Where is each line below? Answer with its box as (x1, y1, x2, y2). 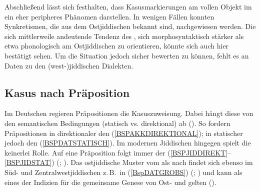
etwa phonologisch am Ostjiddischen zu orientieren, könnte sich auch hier (4, 40, 229, 51)
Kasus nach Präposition (4, 84, 130, 100)
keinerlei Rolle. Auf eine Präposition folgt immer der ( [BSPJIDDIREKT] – (4, 147, 231, 157)
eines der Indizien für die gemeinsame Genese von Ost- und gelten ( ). (4, 176, 216, 187)
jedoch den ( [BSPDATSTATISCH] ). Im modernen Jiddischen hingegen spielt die (4, 137, 251, 148)
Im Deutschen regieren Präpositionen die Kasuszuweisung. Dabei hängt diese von (4, 108, 253, 118)
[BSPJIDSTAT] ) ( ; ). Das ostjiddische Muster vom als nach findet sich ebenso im (4, 157, 253, 167)
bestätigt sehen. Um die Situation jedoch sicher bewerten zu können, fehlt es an (4, 50, 249, 60)
